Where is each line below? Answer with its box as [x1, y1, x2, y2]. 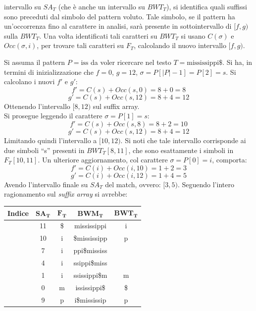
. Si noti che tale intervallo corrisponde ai [120, 135, 246, 145]
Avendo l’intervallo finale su [4, 179, 88, 189]
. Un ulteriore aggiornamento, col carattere [38, 155, 168, 165]
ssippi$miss [73, 257, 107, 267]
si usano [181, 30, 205, 41]
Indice [7, 207, 29, 218]
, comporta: [212, 155, 247, 165]
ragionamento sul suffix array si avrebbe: [4, 189, 128, 199]
